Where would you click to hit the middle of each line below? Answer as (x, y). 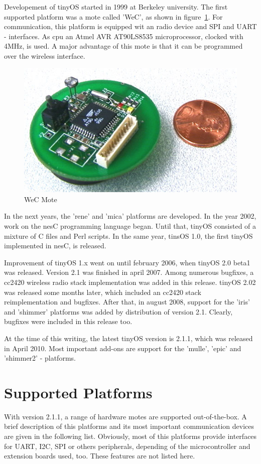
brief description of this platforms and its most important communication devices (129, 426)
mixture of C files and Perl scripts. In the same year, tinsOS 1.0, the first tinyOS (128, 236)
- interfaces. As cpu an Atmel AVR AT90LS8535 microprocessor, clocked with (124, 36)
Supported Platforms (78, 392)
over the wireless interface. (45, 55)
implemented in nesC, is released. (55, 246)
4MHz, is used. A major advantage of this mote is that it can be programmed (123, 46)
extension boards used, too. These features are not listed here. (100, 456)
